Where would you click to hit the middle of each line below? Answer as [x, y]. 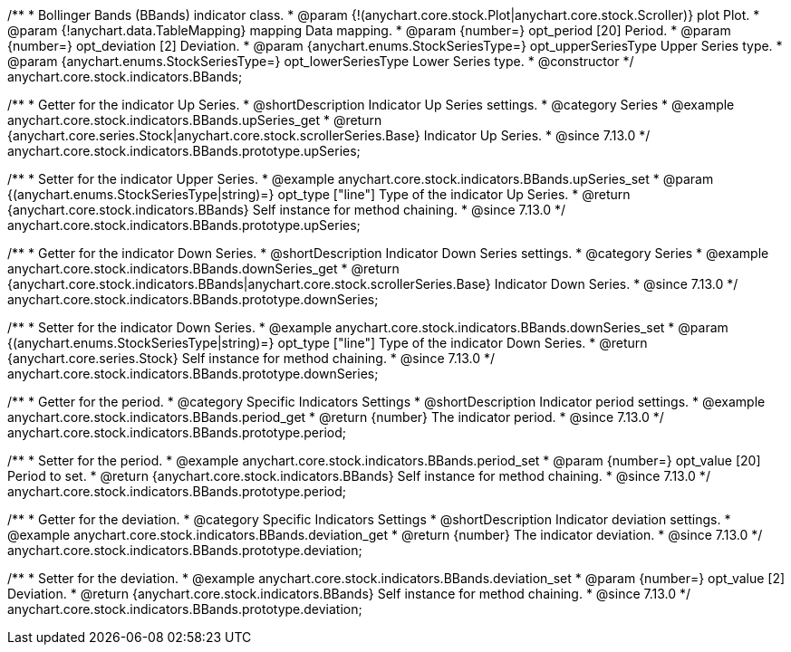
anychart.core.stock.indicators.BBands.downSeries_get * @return [203, 268]
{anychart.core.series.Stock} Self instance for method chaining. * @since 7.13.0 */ [251, 358]
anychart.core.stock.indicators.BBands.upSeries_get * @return [195, 120]
